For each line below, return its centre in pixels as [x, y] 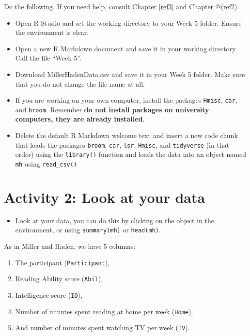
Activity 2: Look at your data [105, 197]
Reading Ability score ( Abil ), [59, 279]
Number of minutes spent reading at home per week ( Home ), [104, 311]
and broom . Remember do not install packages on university [112, 109]
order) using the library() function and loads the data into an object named [131, 154]
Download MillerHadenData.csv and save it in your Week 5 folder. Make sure [130, 74]
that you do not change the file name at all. [80, 84]
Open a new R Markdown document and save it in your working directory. [126, 48]
